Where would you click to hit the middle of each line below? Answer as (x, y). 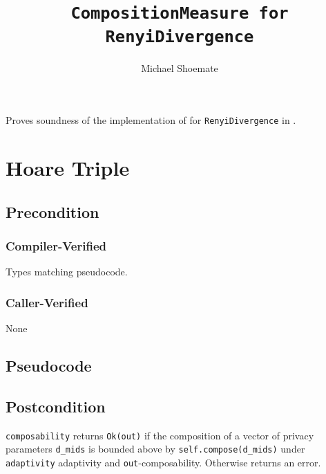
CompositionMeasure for (180, 13)
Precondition (52, 211)
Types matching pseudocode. (67, 272)
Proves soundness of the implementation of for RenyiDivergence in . (151, 120)
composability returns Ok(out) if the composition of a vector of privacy (160, 435)
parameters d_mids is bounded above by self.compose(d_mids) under (155, 449)
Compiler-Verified (56, 245)
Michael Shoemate (180, 67)
